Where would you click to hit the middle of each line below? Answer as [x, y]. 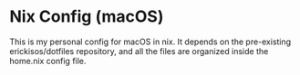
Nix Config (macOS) [87, 17]
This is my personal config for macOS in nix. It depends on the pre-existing [150, 42]
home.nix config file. [48, 61]
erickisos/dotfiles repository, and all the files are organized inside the [139, 51]
